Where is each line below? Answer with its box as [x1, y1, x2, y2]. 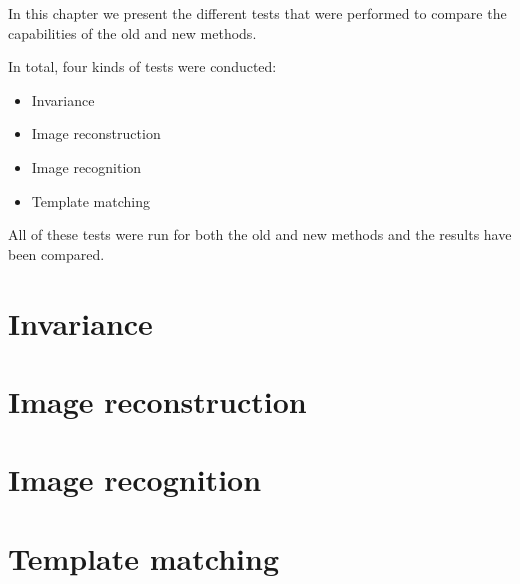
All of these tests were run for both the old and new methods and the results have [8, 224, 512, 245]
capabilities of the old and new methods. [8, 22, 257, 43]
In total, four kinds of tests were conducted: [8, 56, 277, 77]
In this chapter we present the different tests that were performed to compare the [8, 3, 507, 23]
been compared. [8, 243, 105, 264]
